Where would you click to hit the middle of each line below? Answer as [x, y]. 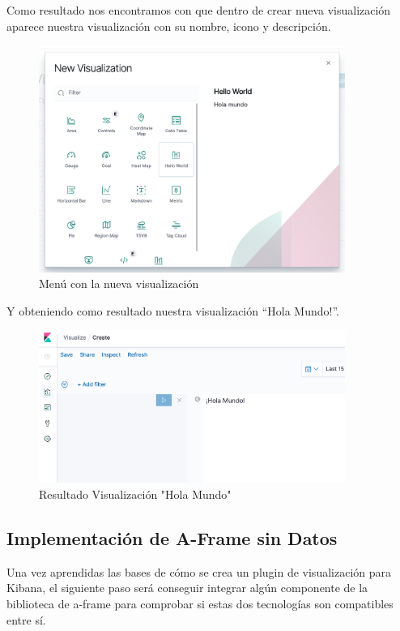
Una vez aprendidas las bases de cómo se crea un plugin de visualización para [199, 571]
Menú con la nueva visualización [119, 283]
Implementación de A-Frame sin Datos [172, 537]
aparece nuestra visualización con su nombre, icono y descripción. [169, 26]
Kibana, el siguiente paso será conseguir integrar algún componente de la [187, 588]
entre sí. [26, 619]
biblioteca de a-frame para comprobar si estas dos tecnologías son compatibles [200, 603]
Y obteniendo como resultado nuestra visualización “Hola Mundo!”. [173, 310]
